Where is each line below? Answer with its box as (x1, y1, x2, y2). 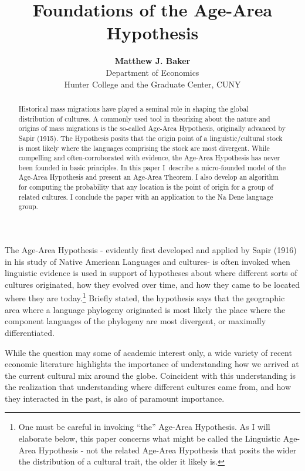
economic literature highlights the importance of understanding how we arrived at (5, 358, 299, 370)
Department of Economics (106, 66, 199, 78)
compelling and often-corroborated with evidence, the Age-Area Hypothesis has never (18, 153, 280, 163)
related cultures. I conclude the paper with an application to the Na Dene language (18, 191, 273, 201)
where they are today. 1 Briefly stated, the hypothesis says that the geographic (5, 290, 285, 304)
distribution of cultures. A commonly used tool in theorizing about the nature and (18, 113, 270, 123)
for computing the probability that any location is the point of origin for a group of (18, 182, 273, 192)
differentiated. (5, 326, 55, 338)
